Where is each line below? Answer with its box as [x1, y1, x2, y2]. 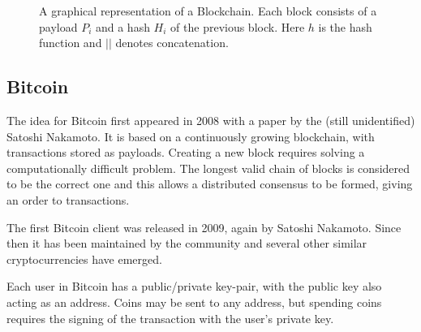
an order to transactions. [6, 191, 130, 208]
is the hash [318, 18, 372, 35]
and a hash [95, 18, 150, 35]
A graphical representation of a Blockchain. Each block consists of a [39, 2, 377, 19]
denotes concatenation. [115, 34, 229, 51]
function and [39, 34, 102, 51]
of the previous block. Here [170, 18, 305, 35]
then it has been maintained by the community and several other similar [6, 235, 367, 252]
